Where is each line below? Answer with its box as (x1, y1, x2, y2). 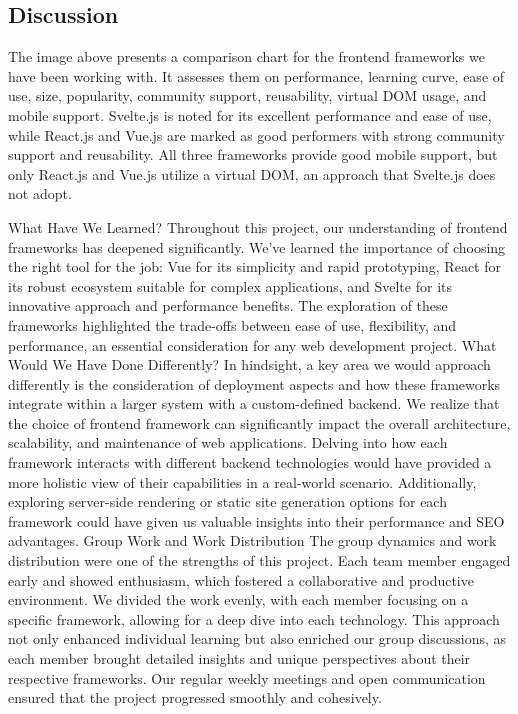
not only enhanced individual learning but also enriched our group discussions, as (8, 628, 507, 649)
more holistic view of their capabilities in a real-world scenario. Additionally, (8, 471, 477, 492)
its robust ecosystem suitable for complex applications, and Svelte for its (8, 275, 452, 296)
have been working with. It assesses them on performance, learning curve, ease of (8, 65, 505, 86)
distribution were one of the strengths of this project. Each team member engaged (8, 550, 511, 571)
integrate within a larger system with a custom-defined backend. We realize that (8, 393, 500, 414)
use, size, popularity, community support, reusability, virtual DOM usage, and (8, 85, 487, 106)
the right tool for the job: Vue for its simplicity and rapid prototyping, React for (8, 256, 501, 277)
